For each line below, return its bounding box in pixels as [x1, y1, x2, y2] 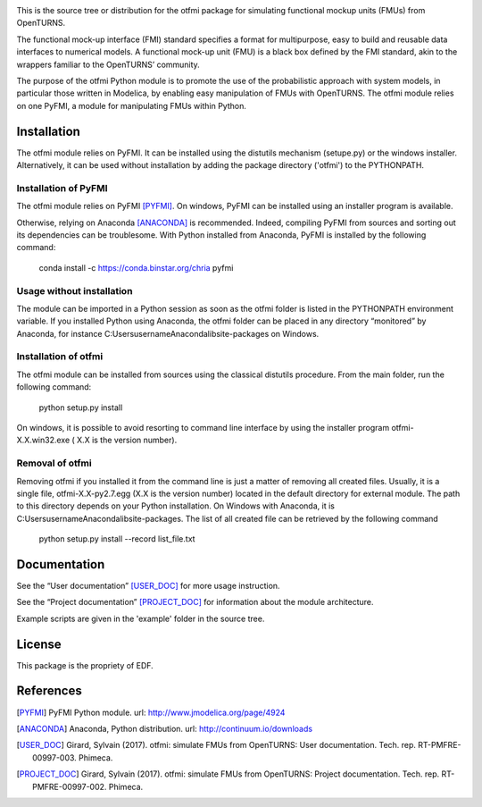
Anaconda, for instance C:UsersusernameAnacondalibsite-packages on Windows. [16, 328, 320, 339]
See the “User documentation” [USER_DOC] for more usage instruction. [16, 580, 280, 591]
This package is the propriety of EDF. [16, 660, 154, 670]
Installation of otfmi [16, 350, 104, 363]
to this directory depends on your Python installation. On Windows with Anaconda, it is [16, 500, 335, 511]
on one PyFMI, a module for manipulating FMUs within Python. [16, 100, 247, 111]
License [16, 636, 62, 651]
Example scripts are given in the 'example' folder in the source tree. [16, 613, 265, 624]
